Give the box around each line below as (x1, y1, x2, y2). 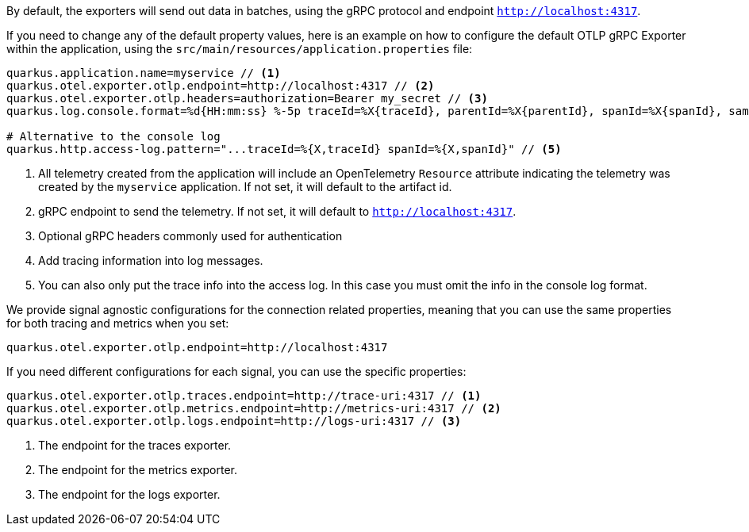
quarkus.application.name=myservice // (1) (6, 67, 281, 79)
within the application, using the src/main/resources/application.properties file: (6, 42, 473, 55)
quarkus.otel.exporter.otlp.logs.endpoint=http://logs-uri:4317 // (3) (6, 415, 462, 427)
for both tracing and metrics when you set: (6, 316, 229, 330)
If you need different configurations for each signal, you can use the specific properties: (6, 365, 467, 378)
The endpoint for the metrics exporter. (38, 463, 238, 477)
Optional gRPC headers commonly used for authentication (38, 229, 343, 243)
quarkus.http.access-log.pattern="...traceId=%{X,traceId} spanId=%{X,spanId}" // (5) (6, 143, 562, 155)
